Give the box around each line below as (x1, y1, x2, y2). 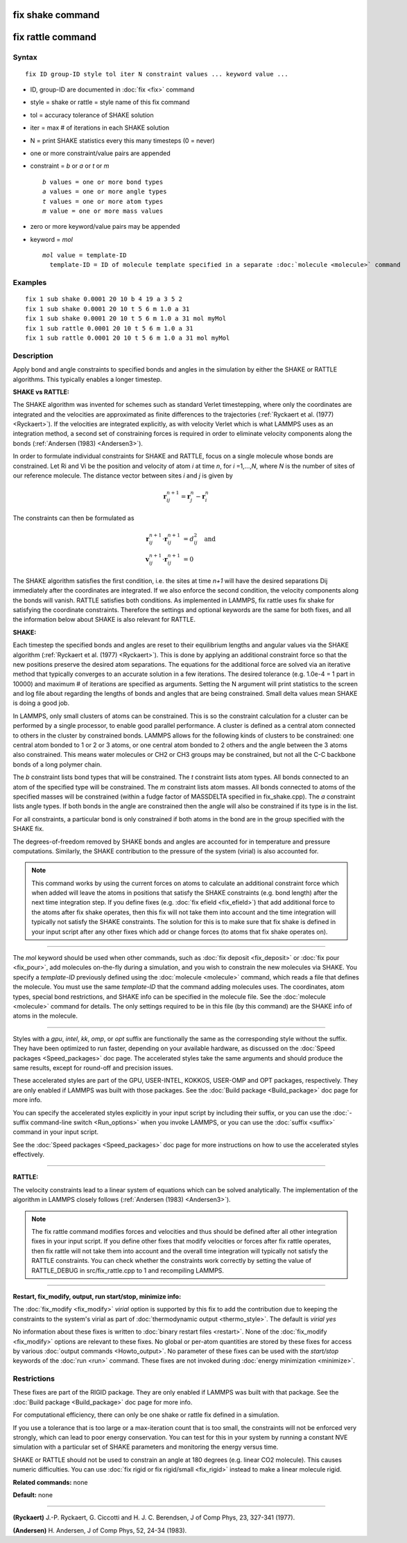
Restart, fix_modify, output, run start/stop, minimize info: (12, 1292, 182, 1300)
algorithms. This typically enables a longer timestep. (12, 375, 162, 383)
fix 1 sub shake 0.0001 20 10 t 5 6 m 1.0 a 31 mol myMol (25, 315, 227, 322)
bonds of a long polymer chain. (12, 760, 102, 769)
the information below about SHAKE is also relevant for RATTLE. (12, 616, 196, 624)
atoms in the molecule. (12, 1012, 78, 1020)
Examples (12, 278, 47, 288)
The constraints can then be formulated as (12, 514, 135, 522)
